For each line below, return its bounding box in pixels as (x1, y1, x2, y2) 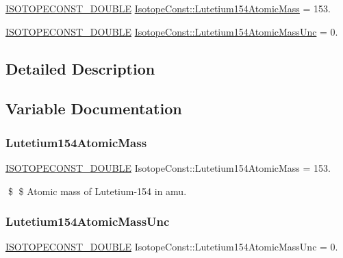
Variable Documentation (5, 98, 182, 119)
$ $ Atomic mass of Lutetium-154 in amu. (8, 183, 187, 198)
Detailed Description (5, 57, 155, 79)
